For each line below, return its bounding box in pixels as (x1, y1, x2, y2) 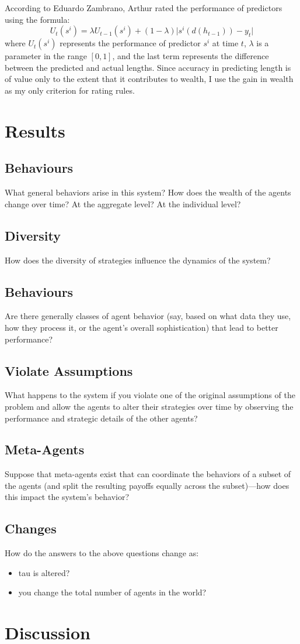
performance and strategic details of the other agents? (5, 412, 198, 424)
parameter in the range (5, 50, 87, 62)
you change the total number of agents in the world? (18, 586, 207, 598)
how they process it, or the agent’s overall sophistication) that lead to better (5, 321, 278, 333)
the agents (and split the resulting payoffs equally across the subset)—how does (5, 479, 289, 491)
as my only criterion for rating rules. (5, 84, 135, 96)
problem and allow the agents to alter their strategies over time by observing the (5, 400, 294, 412)
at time (212, 37, 239, 49)
